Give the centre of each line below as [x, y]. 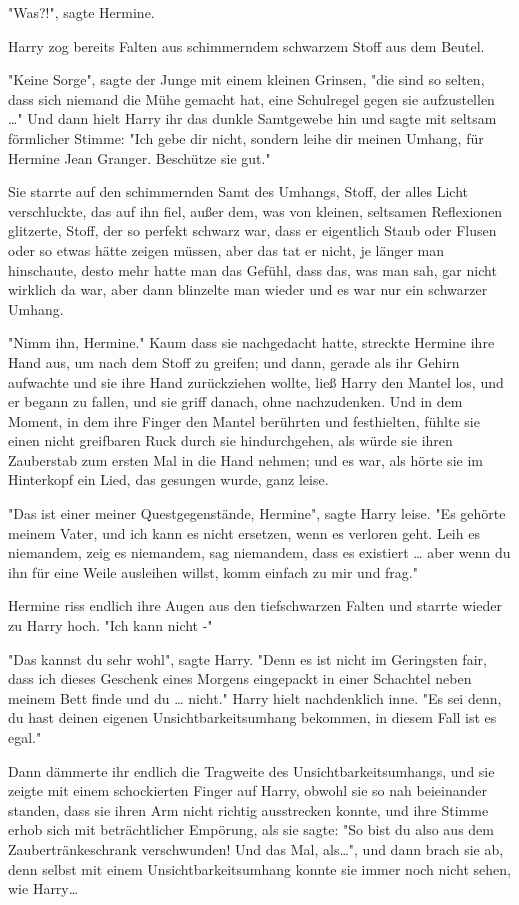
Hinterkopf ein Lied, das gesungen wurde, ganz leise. [168, 479]
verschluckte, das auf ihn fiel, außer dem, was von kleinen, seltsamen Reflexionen [255, 210]
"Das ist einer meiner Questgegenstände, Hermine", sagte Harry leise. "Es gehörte [257, 513]
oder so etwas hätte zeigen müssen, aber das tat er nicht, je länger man [226, 249]
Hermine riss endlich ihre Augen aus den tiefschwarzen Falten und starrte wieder [255, 605]
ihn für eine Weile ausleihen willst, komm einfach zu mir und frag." [213, 571]
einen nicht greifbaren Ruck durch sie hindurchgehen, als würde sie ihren [230, 440]
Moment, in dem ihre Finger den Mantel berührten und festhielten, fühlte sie [244, 420]
